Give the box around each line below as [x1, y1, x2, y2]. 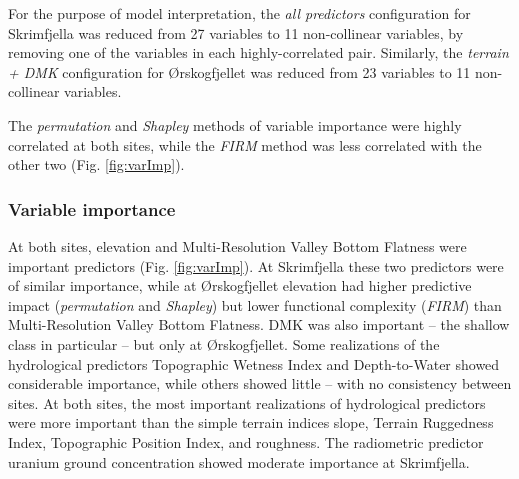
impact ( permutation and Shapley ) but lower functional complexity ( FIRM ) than [8, 294, 502, 315]
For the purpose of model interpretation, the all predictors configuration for [8, 3, 471, 23]
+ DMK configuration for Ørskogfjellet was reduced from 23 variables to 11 [8, 61, 471, 82]
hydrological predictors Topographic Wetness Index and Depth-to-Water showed [8, 353, 500, 374]
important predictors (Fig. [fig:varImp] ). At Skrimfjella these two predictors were [8, 255, 504, 276]
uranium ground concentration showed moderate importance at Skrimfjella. [8, 451, 470, 472]
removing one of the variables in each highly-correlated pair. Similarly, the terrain [8, 42, 509, 63]
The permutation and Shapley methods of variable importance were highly [8, 114, 462, 135]
